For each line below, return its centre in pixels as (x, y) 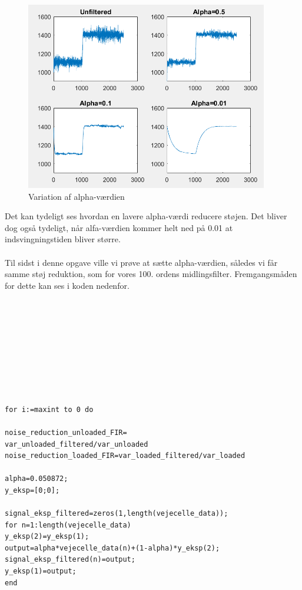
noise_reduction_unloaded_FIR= (66, 432)
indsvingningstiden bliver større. (63, 239)
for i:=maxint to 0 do (49, 409)
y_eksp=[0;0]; (32, 490)
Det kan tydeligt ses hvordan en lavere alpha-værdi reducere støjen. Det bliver (146, 216)
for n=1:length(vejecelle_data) (68, 525)
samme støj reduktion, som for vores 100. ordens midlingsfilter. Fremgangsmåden (151, 274)
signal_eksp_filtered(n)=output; (70, 560)
